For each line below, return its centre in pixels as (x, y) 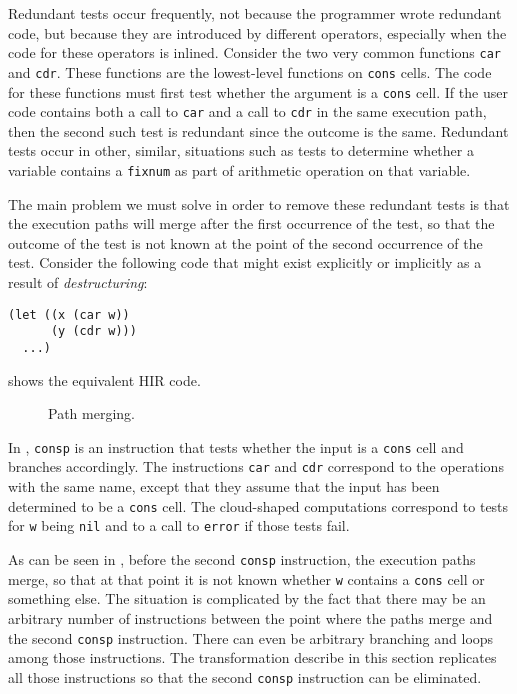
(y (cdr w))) (93, 331)
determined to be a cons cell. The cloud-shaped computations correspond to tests (258, 505)
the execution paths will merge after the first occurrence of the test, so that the (251, 223)
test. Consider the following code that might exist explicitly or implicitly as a (245, 262)
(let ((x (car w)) (69, 314)
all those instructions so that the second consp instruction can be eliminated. (245, 676)
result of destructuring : (78, 282)
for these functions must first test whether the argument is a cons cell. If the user (258, 91)
